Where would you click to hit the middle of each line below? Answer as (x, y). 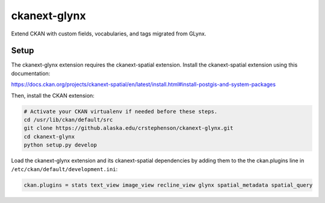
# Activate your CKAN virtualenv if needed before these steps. (121, 111)
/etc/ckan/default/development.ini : (64, 169)
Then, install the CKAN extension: (53, 95)
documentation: (31, 73)
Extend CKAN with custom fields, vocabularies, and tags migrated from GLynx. (109, 34)
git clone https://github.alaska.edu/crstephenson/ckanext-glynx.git (128, 128)
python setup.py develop (60, 145)
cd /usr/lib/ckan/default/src (68, 120)
